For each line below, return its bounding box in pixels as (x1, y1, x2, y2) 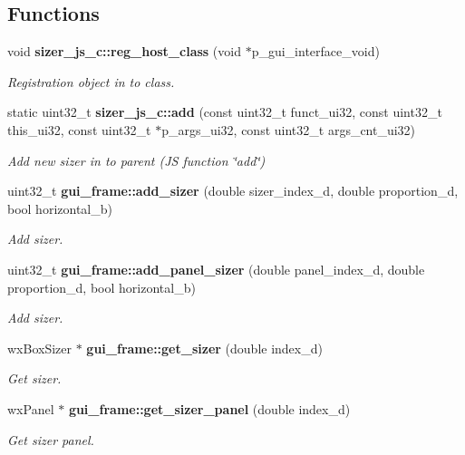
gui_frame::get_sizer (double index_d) (86, 338, 323, 357)
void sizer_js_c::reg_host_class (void (7, 42, 241, 61)
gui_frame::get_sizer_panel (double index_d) (68, 399, 351, 418)
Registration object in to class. (7, 72, 175, 91)
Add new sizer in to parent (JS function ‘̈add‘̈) (7, 150, 266, 169)
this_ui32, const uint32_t (7, 120, 151, 139)
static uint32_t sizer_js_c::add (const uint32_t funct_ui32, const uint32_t (7, 102, 442, 121)
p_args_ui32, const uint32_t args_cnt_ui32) (161, 120, 416, 139)
